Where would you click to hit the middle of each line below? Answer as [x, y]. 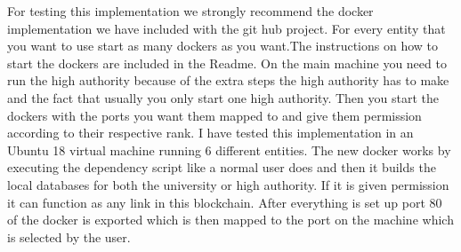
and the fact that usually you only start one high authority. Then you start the [223, 97]
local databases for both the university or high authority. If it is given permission [228, 184]
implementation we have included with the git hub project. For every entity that [226, 28]
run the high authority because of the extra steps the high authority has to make [228, 80]
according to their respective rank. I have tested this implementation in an [210, 133]
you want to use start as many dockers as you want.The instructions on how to [222, 46]
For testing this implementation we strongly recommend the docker [190, 11]
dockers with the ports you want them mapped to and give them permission [214, 115]
